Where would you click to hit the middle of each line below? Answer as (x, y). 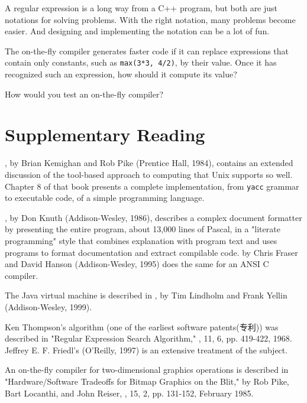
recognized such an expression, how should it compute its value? (121, 74)
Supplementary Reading (105, 134)
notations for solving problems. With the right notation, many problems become (150, 19)
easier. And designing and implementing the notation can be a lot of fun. (137, 31)
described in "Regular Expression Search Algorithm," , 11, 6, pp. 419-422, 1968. (148, 338)
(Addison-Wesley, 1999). (49, 306)
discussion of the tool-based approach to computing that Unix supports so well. (149, 174)
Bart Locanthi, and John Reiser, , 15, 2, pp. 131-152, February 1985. (129, 393)
